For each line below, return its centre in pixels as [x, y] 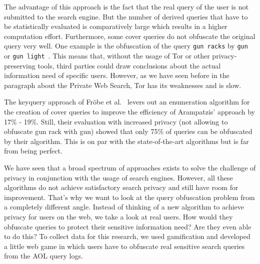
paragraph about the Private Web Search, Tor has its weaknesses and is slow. [123, 85]
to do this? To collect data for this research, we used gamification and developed [127, 236]
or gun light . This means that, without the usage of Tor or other [107, 56]
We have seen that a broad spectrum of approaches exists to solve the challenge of [130, 168]
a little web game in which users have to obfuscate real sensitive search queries [124, 246]
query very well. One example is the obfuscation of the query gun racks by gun [126, 46]
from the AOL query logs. [43, 256]
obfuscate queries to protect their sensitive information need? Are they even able [128, 226]
